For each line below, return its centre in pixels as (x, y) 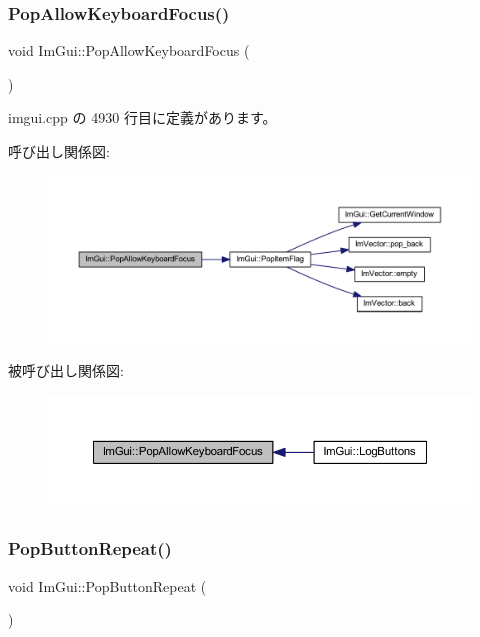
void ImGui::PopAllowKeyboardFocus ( (129, 50)
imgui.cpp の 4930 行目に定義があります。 (142, 117)
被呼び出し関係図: (66, 370)
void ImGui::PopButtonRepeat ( (107, 585)
